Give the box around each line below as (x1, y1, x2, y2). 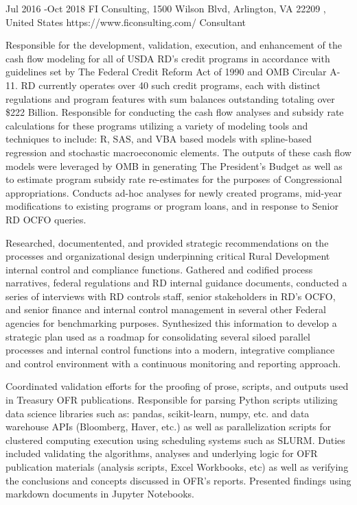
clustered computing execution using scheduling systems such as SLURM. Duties (5, 432, 345, 447)
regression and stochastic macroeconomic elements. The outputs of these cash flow (5, 145, 352, 159)
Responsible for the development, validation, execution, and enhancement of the (5, 38, 343, 52)
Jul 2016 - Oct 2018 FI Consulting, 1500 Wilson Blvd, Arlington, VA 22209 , (5, 1, 326, 15)
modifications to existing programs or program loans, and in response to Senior (5, 199, 338, 213)
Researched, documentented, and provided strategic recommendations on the (5, 235, 329, 249)
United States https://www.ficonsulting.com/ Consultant (5, 14, 246, 29)
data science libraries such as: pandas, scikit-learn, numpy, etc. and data (5, 406, 310, 420)
